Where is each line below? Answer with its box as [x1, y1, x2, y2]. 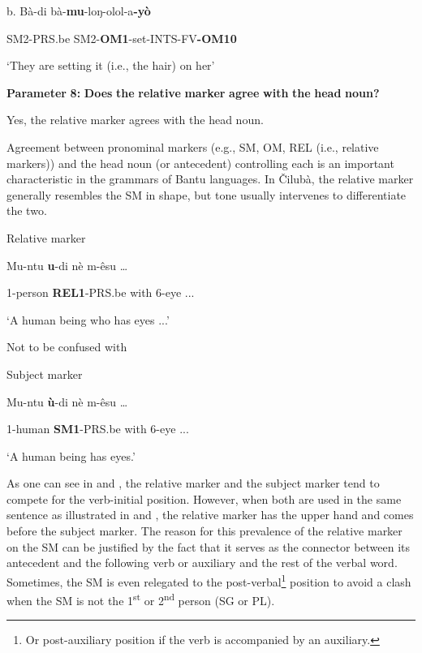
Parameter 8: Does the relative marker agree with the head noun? [6, 84, 380, 101]
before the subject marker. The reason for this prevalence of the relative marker [6, 522, 403, 539]
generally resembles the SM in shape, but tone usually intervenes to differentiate [6, 186, 407, 203]
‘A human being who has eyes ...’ [6, 311, 170, 328]
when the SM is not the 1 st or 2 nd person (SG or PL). [6, 590, 275, 608]
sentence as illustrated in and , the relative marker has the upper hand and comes [6, 506, 414, 523]
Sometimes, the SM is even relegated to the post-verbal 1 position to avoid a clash [6, 570, 411, 590]
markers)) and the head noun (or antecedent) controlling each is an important [6, 154, 394, 171]
